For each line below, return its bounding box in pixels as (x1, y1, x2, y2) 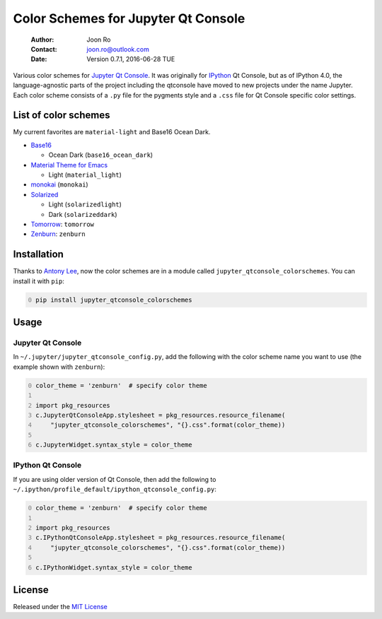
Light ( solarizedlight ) (48, 200, 122, 208)
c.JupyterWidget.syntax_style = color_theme (35, 441, 192, 449)
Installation (13, 248, 64, 261)
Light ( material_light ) (48, 170, 122, 179)
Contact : (30, 45, 58, 53)
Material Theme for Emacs (30, 160, 108, 169)
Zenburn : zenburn (30, 230, 86, 238)
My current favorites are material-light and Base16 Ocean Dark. (13, 128, 211, 136)
